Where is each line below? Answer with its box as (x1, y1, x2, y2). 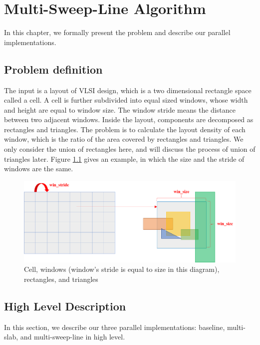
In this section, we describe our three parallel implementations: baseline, (4, 321, 225, 332)
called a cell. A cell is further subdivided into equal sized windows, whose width (4, 95, 248, 105)
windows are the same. (4, 163, 73, 174)
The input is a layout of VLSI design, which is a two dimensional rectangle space (4, 85, 252, 95)
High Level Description (4, 298, 126, 313)
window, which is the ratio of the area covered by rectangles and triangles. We (4, 134, 244, 144)
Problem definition (4, 61, 103, 77)
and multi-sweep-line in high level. (20, 331, 125, 342)
